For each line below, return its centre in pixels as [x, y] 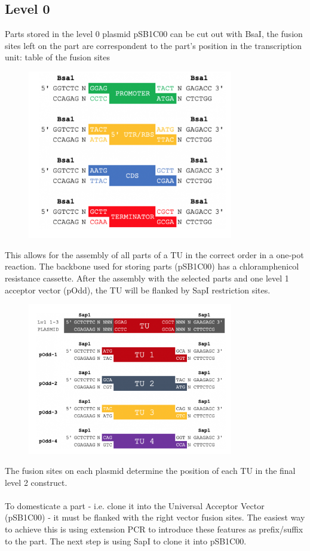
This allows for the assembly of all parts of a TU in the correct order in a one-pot [154, 254]
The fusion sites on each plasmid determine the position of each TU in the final [150, 471]
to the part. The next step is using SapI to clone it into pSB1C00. [126, 541]
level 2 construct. [36, 482]
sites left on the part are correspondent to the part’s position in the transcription [153, 45]
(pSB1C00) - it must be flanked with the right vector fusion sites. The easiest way [155, 517]
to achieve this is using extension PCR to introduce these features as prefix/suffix [154, 529]
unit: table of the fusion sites [58, 57]
